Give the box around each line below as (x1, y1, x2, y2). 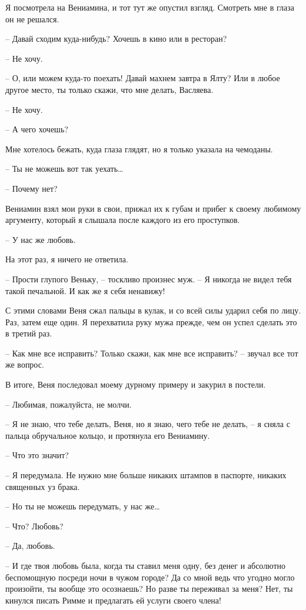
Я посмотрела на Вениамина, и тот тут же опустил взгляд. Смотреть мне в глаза (5, 1, 294, 13)
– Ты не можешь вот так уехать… (5, 162, 124, 175)
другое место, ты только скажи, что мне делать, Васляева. (5, 83, 214, 95)
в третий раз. (5, 327, 52, 339)
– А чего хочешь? (5, 123, 68, 135)
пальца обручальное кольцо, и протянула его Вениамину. (5, 429, 210, 441)
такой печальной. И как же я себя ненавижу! (5, 284, 165, 296)
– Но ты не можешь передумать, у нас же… (5, 500, 160, 512)
